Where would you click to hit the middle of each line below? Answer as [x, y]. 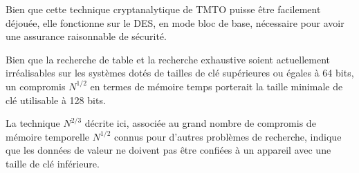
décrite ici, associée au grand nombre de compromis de [200, 123]
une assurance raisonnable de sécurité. [86, 36]
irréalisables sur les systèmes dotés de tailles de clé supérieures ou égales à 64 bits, [180, 73]
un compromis [36, 86]
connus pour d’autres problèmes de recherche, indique [228, 136]
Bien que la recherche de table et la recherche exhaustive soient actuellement [168, 59]
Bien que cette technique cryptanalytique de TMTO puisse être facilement [163, 9]
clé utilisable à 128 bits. [56, 100]
